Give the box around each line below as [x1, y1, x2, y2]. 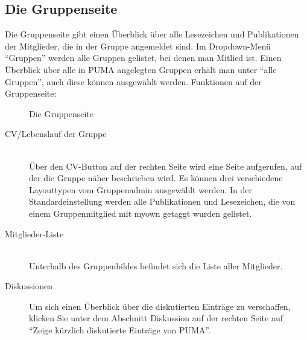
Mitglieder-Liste [5, 227, 64, 240]
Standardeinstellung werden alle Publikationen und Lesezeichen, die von [29, 195, 296, 208]
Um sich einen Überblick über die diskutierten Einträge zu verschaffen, [29, 300, 291, 312]
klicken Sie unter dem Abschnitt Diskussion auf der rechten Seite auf [29, 312, 283, 324]
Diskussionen [5, 280, 52, 292]
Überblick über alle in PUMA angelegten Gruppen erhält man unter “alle [5, 63, 277, 75]
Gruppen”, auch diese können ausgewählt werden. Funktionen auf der [5, 75, 262, 88]
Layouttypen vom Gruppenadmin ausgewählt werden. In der [29, 183, 252, 196]
